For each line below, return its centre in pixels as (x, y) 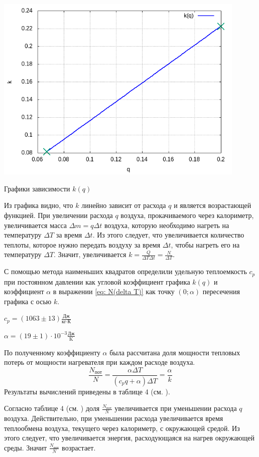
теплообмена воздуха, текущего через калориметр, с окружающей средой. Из (122, 428)
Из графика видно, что (39, 205)
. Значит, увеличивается (90, 254)
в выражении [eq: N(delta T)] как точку (114, 291)
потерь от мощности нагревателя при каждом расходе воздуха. (100, 362)
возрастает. (79, 447)
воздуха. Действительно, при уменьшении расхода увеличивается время (114, 418)
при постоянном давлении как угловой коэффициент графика (97, 281)
